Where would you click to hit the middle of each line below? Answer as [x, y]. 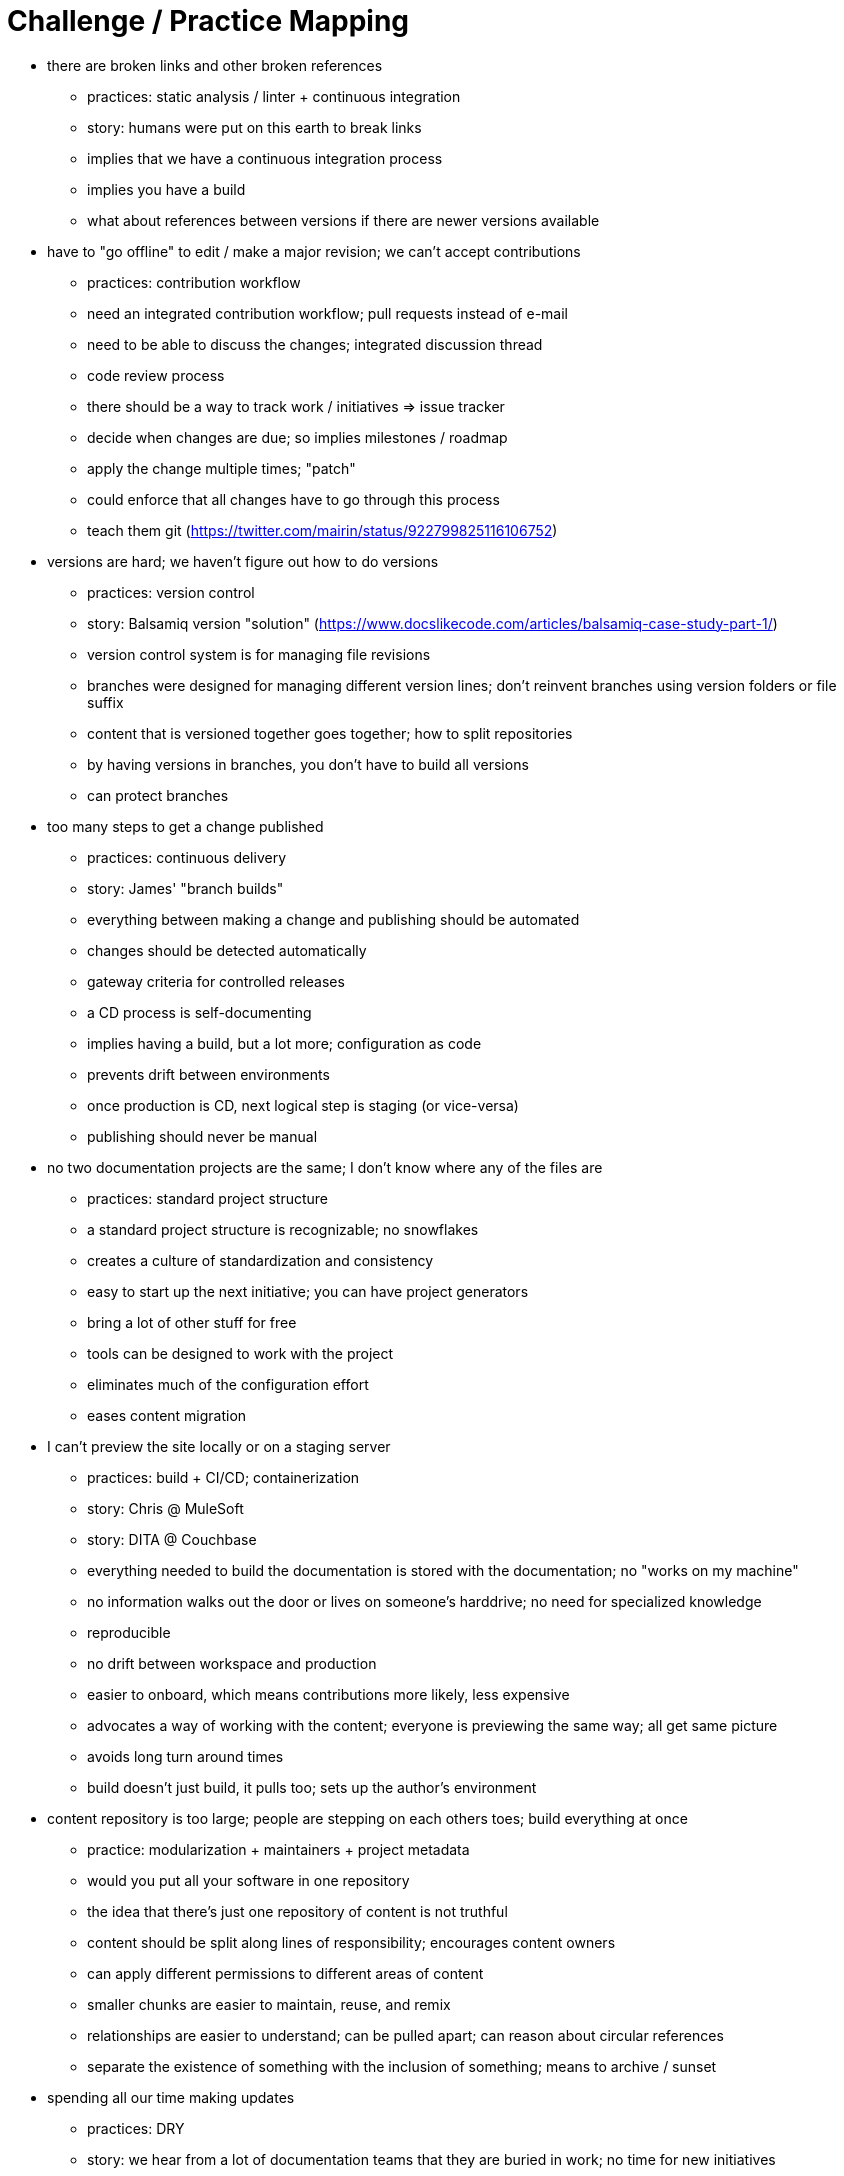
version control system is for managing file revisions [259, 654]
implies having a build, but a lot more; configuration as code [284, 1043]
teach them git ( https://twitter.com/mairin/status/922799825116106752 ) [322, 530]
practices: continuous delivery [187, 857]
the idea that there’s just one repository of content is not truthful [297, 1911]
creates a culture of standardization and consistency [260, 1260]
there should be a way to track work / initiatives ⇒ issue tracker [296, 406]
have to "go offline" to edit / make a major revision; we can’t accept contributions [314, 251]
